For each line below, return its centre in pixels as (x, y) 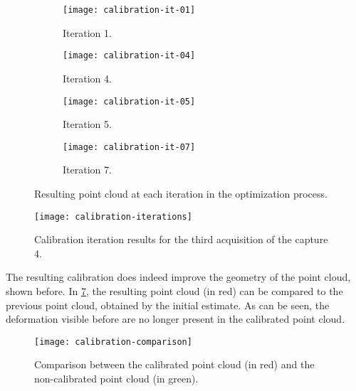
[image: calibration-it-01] (129, 10)
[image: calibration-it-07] (129, 147)
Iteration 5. (87, 124)
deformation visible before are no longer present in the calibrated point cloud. (176, 319)
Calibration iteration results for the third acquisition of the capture (181, 239)
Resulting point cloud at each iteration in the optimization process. (181, 193)
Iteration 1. (87, 32)
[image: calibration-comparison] (113, 342)
